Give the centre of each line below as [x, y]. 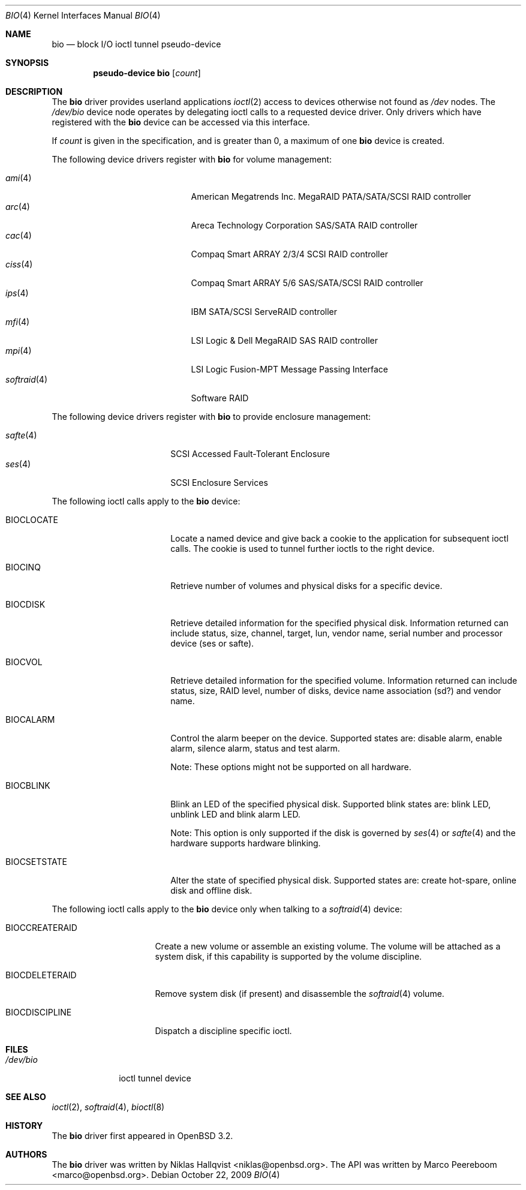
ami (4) [19, 178]
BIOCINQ [23, 567]
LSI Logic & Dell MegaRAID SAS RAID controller [284, 340]
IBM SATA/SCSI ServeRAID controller [264, 312]
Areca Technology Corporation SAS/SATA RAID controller [304, 225]
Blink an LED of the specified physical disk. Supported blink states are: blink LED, [330, 804]
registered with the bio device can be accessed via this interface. [181, 122]
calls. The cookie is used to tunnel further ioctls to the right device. [303, 549]
